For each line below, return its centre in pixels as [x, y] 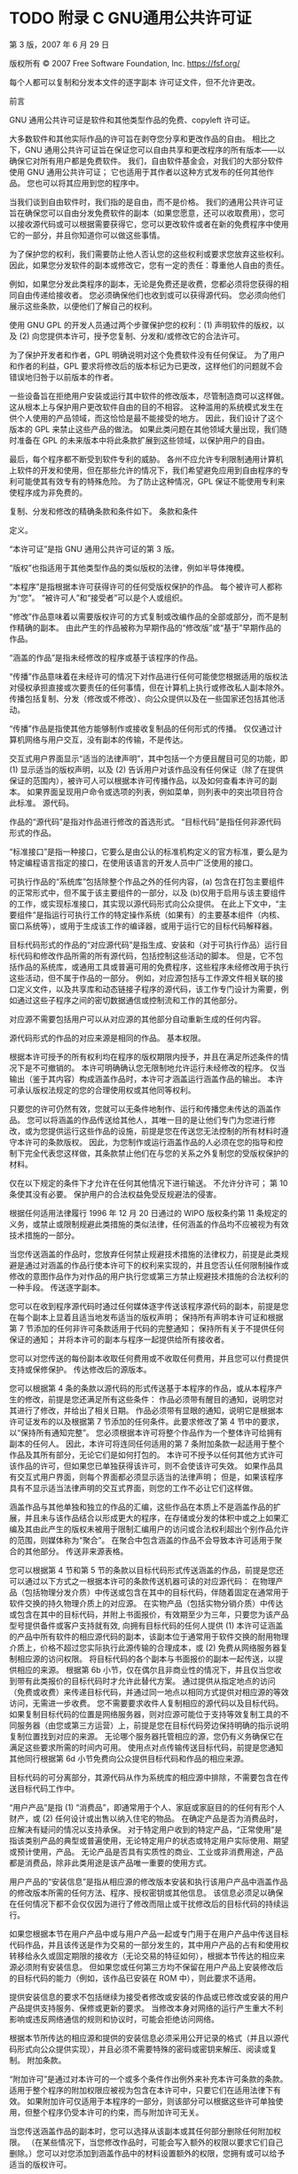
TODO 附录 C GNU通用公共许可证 [130, 18]
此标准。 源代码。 [41, 803]
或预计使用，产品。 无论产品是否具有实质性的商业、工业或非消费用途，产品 [146, 1851]
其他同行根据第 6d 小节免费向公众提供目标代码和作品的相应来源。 [129, 1758]
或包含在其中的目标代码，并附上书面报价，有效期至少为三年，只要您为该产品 [149, 1614]
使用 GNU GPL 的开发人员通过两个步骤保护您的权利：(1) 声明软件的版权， [143, 325]
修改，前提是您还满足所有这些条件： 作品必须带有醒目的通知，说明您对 [154, 1399]
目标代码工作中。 [48, 1788]
